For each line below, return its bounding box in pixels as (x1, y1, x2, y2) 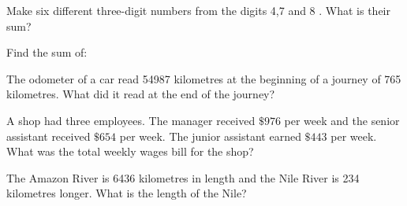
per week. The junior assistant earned (119, 127, 301, 144)
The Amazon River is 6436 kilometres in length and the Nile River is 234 (6, 169, 360, 186)
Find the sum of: (6, 44, 88, 61)
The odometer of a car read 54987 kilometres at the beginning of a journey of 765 (6, 70, 401, 86)
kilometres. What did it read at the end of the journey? (6, 86, 275, 102)
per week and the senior (284, 112, 400, 128)
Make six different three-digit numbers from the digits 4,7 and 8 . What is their (6, 2, 391, 18)
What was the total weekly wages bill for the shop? (6, 143, 254, 160)
